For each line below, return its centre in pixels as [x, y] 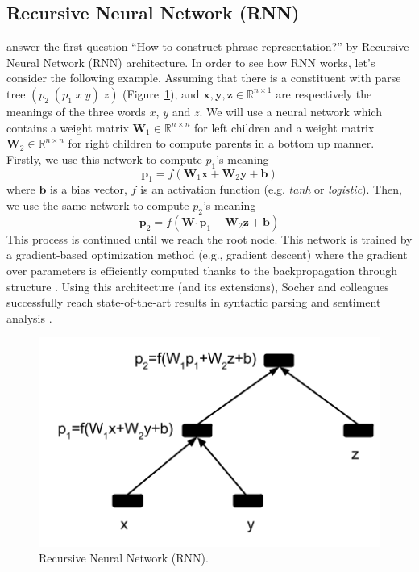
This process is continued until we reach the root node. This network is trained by [209, 238]
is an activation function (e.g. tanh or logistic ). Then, [271, 189]
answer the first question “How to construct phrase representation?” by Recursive [208, 46]
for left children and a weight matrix [284, 127]
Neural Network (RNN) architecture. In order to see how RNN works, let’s [191, 62]
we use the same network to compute [98, 205]
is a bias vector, [89, 189]
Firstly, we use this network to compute [104, 159]
